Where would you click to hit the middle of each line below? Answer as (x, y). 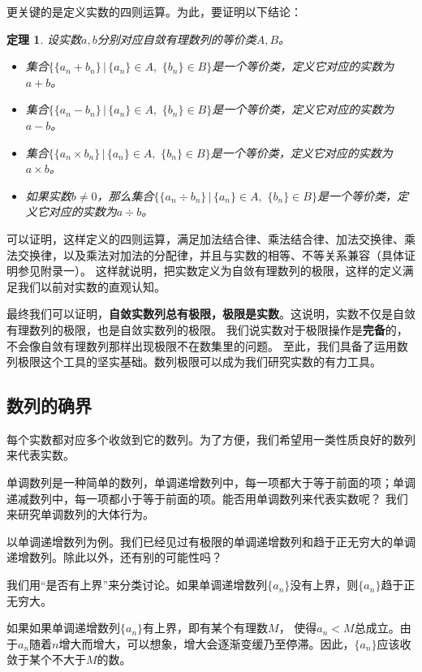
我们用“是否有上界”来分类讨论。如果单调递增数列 (137, 585)
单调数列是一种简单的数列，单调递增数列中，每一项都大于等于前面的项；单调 (211, 482)
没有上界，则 (324, 585)
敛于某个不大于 (46, 659)
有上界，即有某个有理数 (206, 628)
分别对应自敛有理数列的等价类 (177, 39)
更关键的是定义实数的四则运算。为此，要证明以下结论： (154, 11)
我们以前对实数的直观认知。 (91, 286)
